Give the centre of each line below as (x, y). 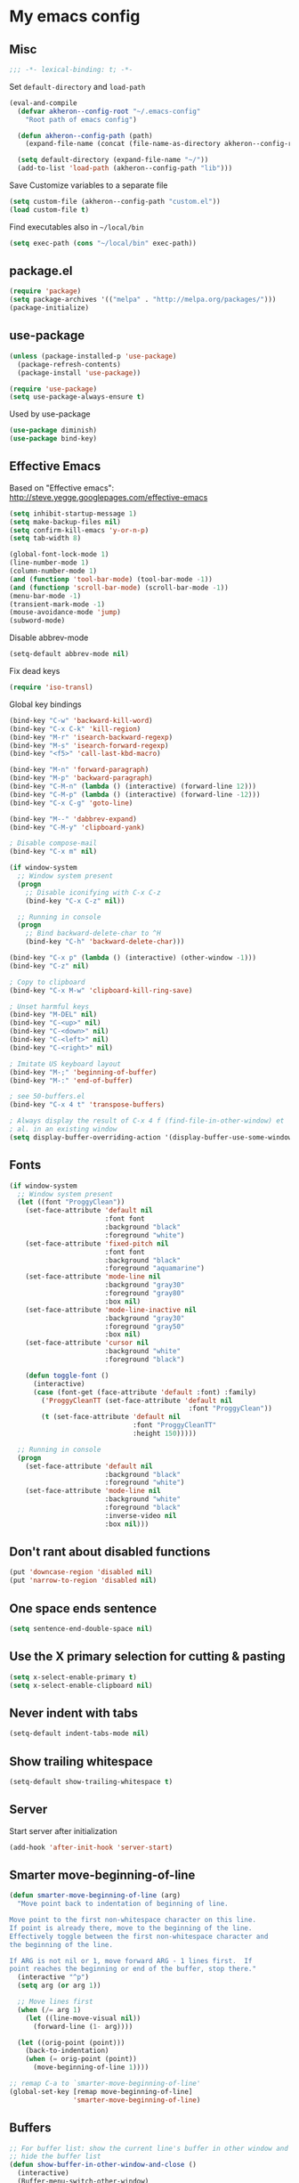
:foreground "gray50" (145, 1327)
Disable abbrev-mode (49, 637)
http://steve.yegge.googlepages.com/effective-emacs (109, 497)
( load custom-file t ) (49, 210)
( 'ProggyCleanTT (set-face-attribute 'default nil (137, 1400)
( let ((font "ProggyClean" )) (71, 1202)
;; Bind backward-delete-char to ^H (93, 933)
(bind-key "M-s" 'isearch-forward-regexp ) (89, 745)
